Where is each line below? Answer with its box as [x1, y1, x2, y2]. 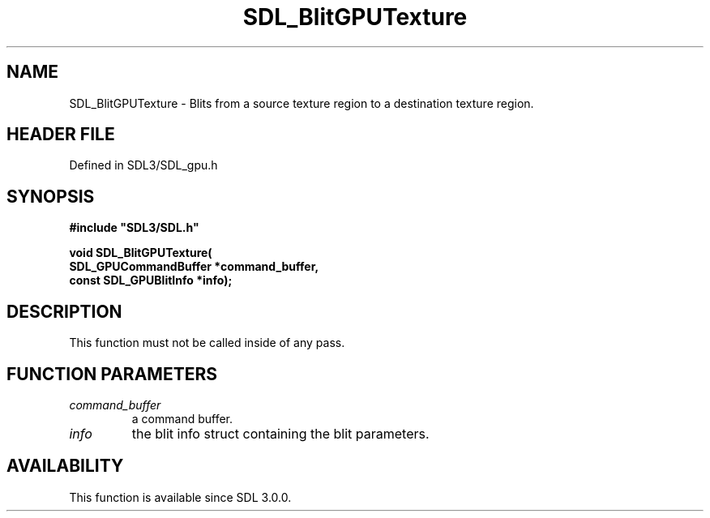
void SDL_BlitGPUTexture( [69, 246, 212, 260]
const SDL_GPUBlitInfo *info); [69, 273, 233, 288]
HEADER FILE [6, 124, 115, 145]
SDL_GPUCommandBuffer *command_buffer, [69, 259, 319, 274]
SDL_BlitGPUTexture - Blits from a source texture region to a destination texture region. [69, 96, 534, 110]
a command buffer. [131, 411, 233, 426]
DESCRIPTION [6, 301, 122, 322]
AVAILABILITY [6, 456, 124, 477]
